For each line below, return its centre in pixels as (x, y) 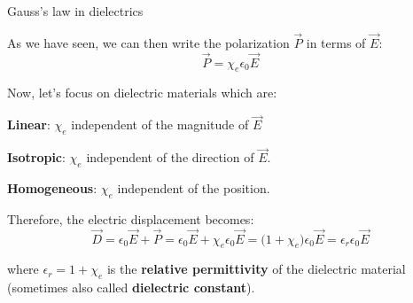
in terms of (336, 42)
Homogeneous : (52, 188)
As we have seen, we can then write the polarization (148, 42)
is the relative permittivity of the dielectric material (256, 269)
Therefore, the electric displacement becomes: (131, 218)
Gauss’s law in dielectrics (75, 11)
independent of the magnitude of (160, 124)
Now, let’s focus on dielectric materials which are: (142, 93)
